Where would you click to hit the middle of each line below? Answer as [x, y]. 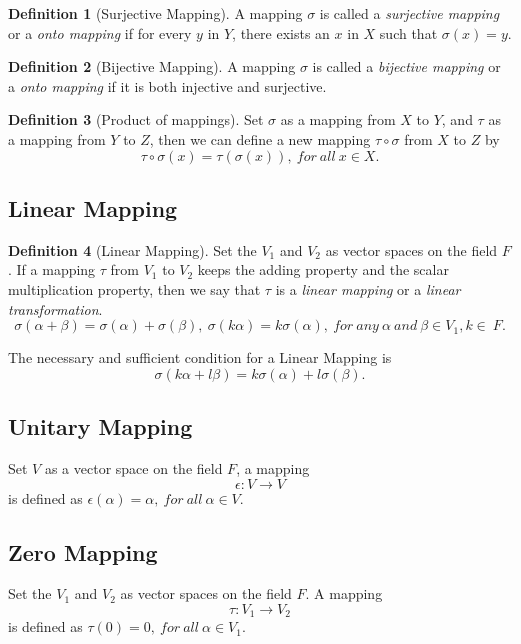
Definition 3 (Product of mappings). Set [136, 119]
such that [408, 32]
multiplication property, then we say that [134, 288]
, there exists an [281, 32]
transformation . [55, 308]
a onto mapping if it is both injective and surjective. [167, 85]
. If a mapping [52, 269]
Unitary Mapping [100, 426]
